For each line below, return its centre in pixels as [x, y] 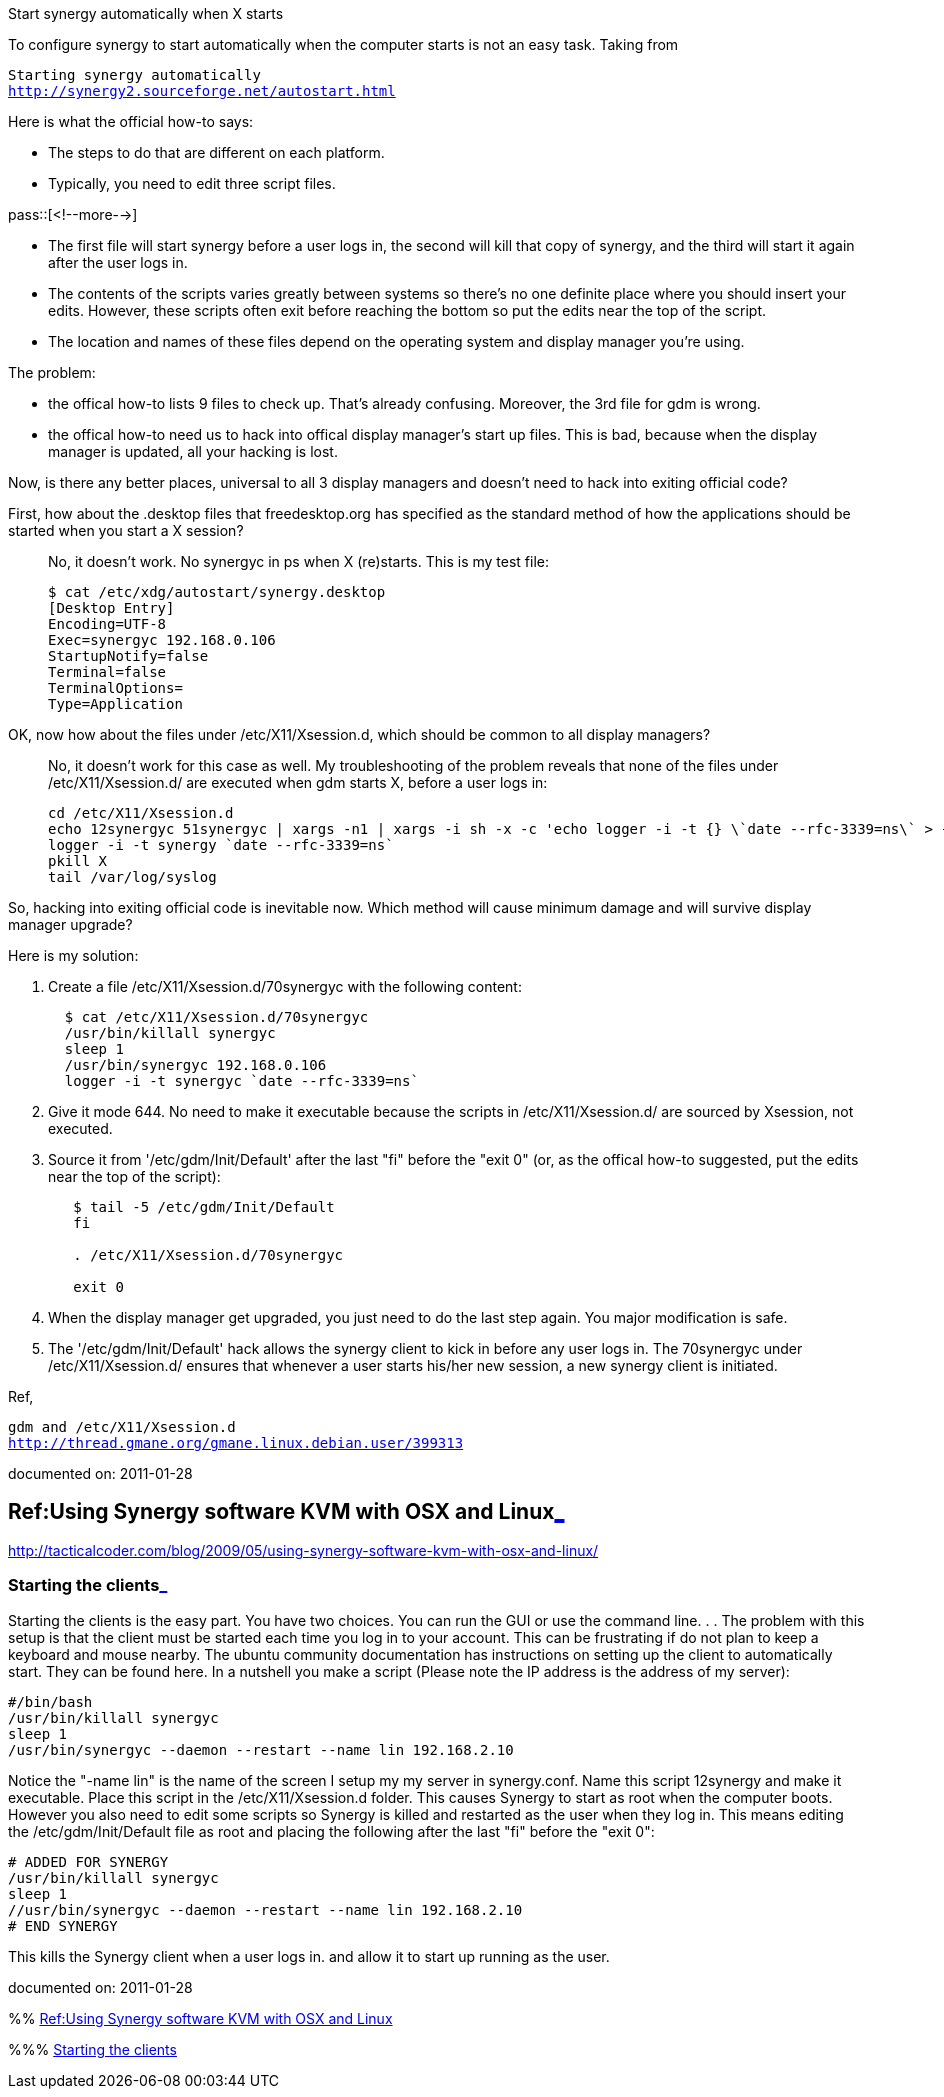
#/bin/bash [50, 1701]
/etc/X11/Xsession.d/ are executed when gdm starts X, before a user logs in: [298, 782]
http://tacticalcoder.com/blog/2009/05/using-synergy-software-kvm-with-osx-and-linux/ [303, 1550]
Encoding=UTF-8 [107, 624]
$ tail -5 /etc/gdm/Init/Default [204, 1207]
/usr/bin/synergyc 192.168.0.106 [195, 1065]
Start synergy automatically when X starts [146, 13]
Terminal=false [107, 672]
